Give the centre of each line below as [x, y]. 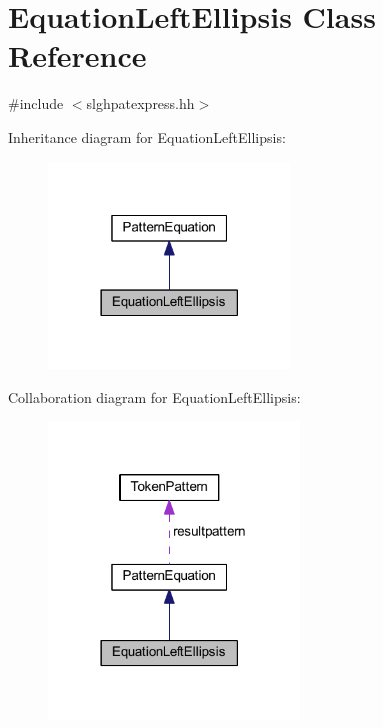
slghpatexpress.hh [140, 103]
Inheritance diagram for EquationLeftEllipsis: [147, 136]
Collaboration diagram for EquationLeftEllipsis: [154, 396]
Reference [77, 55]
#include [36, 103]
